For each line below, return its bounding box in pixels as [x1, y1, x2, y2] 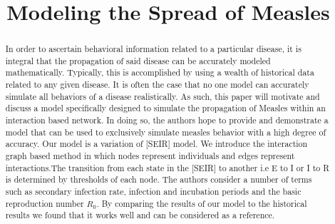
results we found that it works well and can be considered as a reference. [5, 209, 275, 221]
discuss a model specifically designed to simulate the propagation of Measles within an [5, 102, 326, 114]
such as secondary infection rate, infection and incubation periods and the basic [5, 185, 301, 198]
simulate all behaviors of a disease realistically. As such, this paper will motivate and [5, 90, 320, 102]
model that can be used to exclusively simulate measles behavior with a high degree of [5, 126, 326, 138]
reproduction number [5, 197, 84, 209]
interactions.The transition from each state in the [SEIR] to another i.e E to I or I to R [5, 161, 329, 173]
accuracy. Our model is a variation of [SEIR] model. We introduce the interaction [5, 138, 308, 150]
